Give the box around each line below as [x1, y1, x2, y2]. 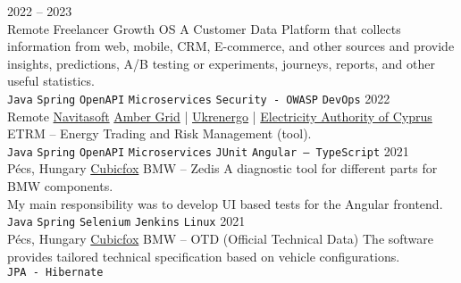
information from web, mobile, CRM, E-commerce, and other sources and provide [7, 37, 455, 55]
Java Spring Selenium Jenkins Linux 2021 [7, 212, 246, 230]
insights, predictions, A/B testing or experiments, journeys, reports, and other [7, 54, 435, 72]
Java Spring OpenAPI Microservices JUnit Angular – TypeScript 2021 [7, 141, 409, 160]
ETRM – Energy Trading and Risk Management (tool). [7, 124, 312, 143]
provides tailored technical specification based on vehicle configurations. [7, 246, 400, 265]
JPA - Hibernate [7, 266, 104, 279]
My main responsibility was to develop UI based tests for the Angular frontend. [7, 194, 443, 212]
